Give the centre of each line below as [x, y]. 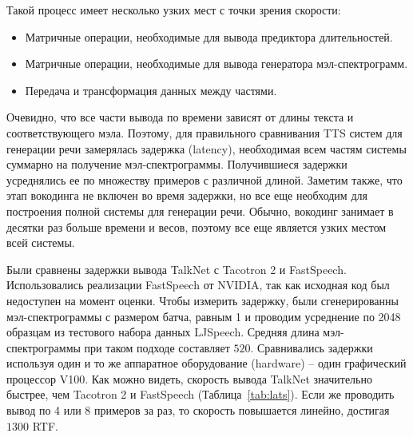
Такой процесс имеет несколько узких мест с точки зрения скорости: [174, 10]
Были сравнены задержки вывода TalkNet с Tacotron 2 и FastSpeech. [177, 269]
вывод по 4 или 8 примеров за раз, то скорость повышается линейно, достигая [198, 410]
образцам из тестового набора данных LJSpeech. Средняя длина [163, 332]
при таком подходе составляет [157, 347]
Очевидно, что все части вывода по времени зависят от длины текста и [180, 117]
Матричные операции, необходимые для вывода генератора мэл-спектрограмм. [216, 64]
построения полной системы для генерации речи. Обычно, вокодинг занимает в [200, 211]
